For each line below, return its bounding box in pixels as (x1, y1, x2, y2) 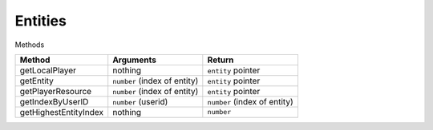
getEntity (19, 75, 54, 86)
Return (207, 54, 234, 65)
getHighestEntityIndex (19, 106, 104, 117)
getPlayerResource (19, 85, 92, 97)
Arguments (112, 54, 156, 65)
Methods (14, 40, 45, 49)
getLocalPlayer (19, 65, 76, 76)
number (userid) (112, 96, 168, 107)
